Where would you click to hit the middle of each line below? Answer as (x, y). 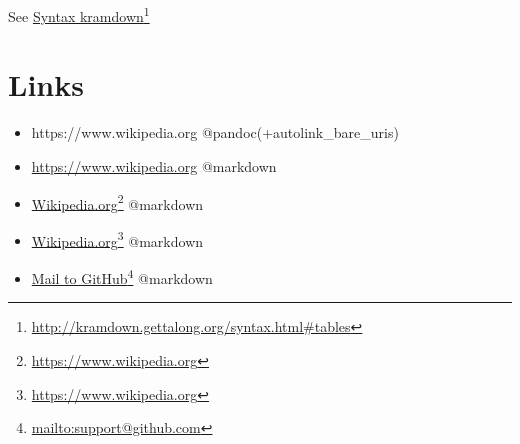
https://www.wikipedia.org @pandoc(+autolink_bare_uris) (215, 132)
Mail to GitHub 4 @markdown (122, 276)
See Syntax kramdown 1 (79, 14)
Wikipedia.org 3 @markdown (117, 239)
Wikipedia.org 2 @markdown (117, 202)
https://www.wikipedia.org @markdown (154, 165)
